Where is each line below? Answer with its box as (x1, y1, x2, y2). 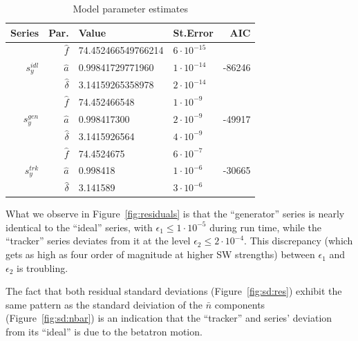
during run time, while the (209, 220, 322, 234)
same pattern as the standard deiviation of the (6, 297, 202, 311)
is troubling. (17, 260, 68, 275)
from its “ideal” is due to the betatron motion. (6, 324, 202, 339)
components (214, 297, 265, 311)
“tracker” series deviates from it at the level (6, 233, 191, 248)
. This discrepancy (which (244, 233, 353, 248)
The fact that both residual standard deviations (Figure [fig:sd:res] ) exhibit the (6, 284, 342, 298)
